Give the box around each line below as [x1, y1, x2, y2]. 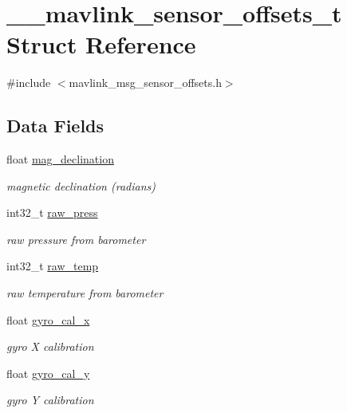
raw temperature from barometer [6, 285, 164, 301]
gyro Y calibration [6, 391, 94, 408]
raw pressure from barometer [6, 230, 146, 247]
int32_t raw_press [6, 204, 98, 221]
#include [6, 74, 51, 91]
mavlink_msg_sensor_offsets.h [69, 74, 222, 91]
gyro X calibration [6, 338, 94, 355]
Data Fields [6, 113, 104, 138]
